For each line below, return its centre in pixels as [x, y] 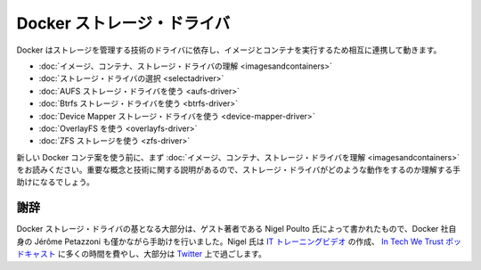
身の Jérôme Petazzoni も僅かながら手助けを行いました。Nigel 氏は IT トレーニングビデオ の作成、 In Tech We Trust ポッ [239, 241]
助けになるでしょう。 [56, 182]
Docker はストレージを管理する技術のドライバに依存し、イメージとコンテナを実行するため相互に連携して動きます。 [229, 50]
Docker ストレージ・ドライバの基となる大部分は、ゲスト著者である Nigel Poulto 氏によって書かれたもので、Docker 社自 [236, 229]
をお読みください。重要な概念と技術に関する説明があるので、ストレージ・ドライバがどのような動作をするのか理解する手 [238, 170]
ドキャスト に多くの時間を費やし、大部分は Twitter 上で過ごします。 [141, 254]
